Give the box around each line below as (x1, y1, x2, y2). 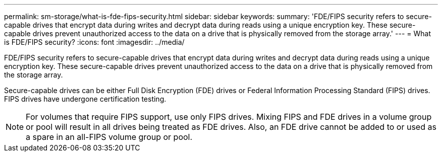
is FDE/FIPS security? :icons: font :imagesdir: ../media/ (4, 38, 185, 46)
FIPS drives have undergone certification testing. (4, 95, 167, 103)
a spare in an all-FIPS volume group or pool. (26, 132, 193, 142)
